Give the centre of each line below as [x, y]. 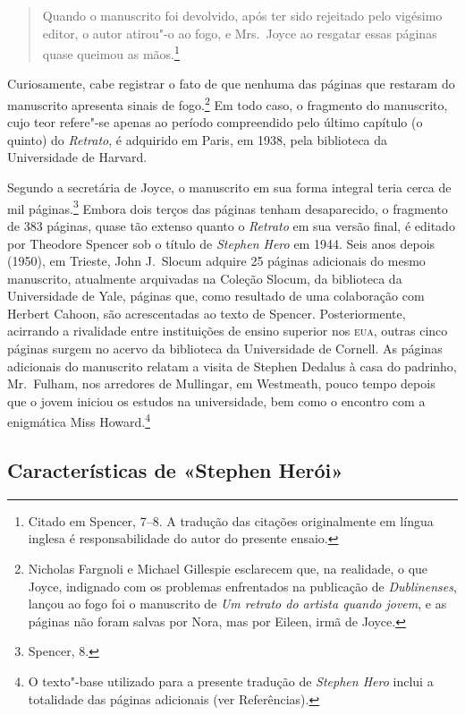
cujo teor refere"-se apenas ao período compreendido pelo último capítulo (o [215, 122]
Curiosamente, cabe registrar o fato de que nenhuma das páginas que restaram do [231, 84]
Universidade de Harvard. [77, 157]
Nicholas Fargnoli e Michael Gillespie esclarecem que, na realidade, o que [228, 569]
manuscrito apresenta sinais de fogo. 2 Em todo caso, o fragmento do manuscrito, [228, 103]
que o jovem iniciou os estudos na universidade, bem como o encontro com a [216, 400]
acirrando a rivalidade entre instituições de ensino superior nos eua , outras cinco [228, 331]
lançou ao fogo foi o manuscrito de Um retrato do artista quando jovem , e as [237, 604]
